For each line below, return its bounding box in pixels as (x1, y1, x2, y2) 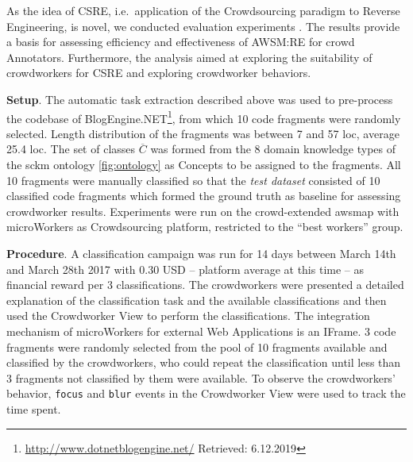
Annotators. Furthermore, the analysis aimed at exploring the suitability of (6, 48, 372, 65)
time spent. (6, 400, 61, 417)
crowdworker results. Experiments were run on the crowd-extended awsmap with (6, 202, 399, 219)
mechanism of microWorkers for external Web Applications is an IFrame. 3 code (6, 322, 396, 339)
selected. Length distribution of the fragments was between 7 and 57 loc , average (6, 125, 399, 141)
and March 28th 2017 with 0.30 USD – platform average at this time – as (6, 260, 365, 277)
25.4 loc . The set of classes (6, 141, 136, 157)
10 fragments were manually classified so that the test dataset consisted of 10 (6, 171, 380, 188)
